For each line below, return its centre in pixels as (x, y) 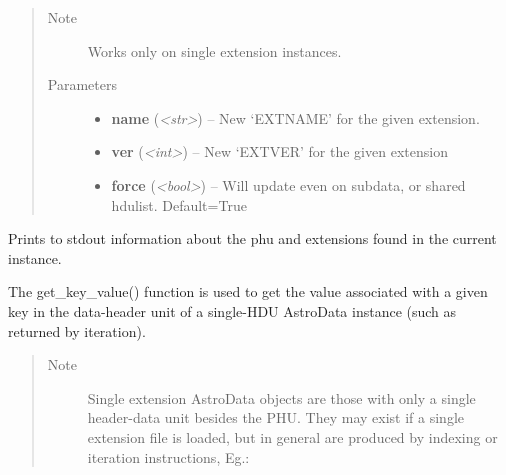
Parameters (82, 84)
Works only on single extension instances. (214, 50)
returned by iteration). (77, 330)
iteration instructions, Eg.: (168, 456)
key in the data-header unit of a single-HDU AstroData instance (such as (232, 310)
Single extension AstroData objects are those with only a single (281, 397)
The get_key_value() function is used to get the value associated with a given (248, 291)
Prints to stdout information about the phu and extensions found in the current (252, 238)
